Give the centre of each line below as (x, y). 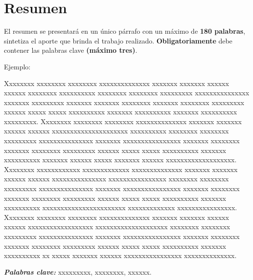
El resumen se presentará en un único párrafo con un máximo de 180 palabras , (125, 31)
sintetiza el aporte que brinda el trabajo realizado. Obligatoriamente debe (118, 40)
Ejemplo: (17, 66)
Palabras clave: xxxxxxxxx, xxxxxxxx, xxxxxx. (78, 271)
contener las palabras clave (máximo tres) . (71, 50)
